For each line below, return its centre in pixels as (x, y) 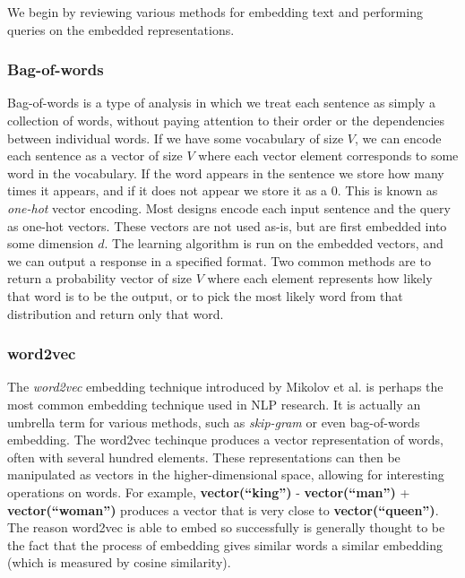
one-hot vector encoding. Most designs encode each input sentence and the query (229, 207)
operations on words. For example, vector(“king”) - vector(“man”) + (209, 492)
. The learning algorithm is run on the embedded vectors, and (274, 243)
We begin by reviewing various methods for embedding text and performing (215, 12)
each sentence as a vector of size (95, 155)
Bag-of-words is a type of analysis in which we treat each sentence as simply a (221, 103)
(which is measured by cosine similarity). (119, 562)
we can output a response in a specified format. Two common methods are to (219, 260)
